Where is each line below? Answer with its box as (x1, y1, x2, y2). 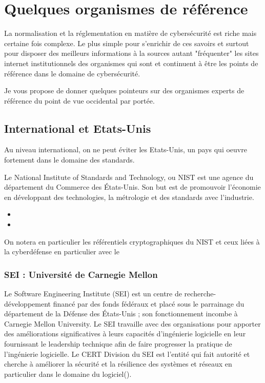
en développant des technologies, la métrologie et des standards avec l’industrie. (4, 191, 254, 202)
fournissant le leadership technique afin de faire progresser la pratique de (4, 338, 232, 349)
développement (4, 298, 51, 309)
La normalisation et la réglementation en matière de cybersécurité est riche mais (4, 28, 257, 38)
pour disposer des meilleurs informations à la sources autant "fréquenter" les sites (4, 48, 259, 58)
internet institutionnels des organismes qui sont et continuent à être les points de (4, 57, 258, 68)
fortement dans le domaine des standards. (4, 154, 135, 165)
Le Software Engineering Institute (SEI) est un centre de (4, 288, 182, 299)
